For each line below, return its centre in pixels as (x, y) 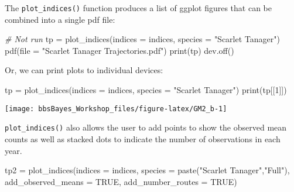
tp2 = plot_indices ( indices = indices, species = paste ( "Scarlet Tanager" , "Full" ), (147, 170)
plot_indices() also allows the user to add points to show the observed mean (146, 127)
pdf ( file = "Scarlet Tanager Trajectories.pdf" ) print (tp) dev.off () (119, 50)
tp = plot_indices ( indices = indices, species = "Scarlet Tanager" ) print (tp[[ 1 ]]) (146, 90)
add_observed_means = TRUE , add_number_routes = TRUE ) (121, 181)
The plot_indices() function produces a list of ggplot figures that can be (139, 8)
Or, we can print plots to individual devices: (84, 70)
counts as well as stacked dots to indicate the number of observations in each (143, 138)
